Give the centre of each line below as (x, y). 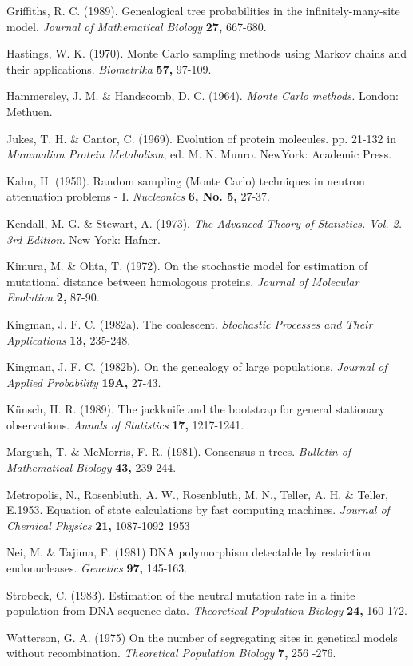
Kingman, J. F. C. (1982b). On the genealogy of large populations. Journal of (197, 367)
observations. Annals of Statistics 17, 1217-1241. (125, 424)
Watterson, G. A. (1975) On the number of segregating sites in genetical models (202, 637)
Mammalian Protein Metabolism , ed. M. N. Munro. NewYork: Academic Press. (199, 154)
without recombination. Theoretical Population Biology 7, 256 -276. (171, 653)
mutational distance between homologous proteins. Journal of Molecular (183, 281)
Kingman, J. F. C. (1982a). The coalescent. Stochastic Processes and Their (190, 323)
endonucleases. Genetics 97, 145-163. (97, 568)
